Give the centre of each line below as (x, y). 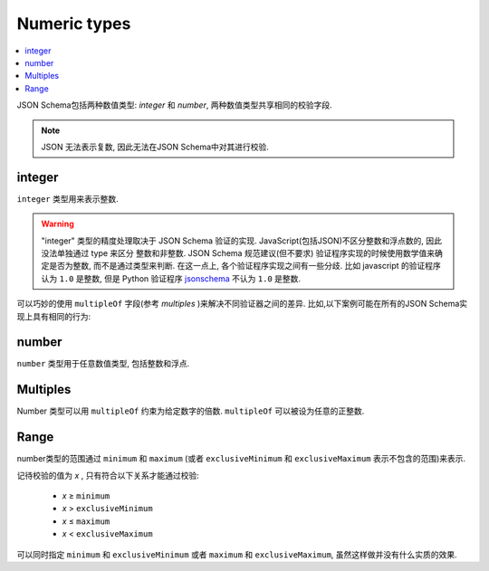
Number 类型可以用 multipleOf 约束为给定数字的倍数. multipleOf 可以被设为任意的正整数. (191, 411)
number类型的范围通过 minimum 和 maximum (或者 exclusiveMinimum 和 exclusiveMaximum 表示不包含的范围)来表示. (241, 459)
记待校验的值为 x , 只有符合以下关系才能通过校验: (108, 475)
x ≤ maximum (86, 521)
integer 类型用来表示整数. (67, 198)
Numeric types (74, 24)
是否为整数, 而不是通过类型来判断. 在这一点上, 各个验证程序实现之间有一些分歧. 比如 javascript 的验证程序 (244, 266)
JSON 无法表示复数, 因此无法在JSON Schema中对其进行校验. (155, 147)
